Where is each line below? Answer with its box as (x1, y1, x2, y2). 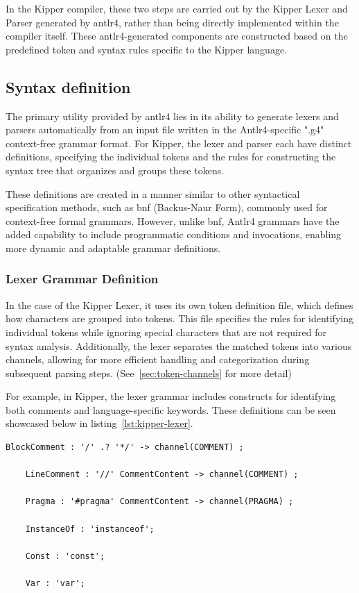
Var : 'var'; (25, 578, 85, 589)
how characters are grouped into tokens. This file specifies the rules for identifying (6, 311, 353, 326)
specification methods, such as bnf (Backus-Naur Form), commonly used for (6, 200, 328, 215)
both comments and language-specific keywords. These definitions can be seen (6, 402, 336, 417)
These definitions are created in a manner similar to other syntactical (6, 186, 300, 201)
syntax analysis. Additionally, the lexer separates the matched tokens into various (6, 338, 352, 353)
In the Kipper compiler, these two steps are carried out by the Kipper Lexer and (6, 1, 348, 15)
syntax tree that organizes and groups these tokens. (6, 162, 225, 177)
